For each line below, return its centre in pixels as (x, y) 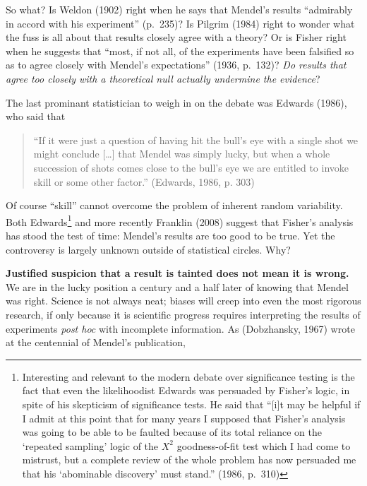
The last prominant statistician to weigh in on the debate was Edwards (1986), (176, 102)
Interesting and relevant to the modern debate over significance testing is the (188, 376)
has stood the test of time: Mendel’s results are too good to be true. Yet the (170, 235)
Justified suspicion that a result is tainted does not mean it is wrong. (178, 273)
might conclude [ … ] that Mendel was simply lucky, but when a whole (182, 154)
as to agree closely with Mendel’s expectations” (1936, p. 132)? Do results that (176, 65)
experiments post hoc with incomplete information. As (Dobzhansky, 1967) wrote (180, 328)
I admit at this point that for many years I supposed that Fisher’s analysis (184, 418)
